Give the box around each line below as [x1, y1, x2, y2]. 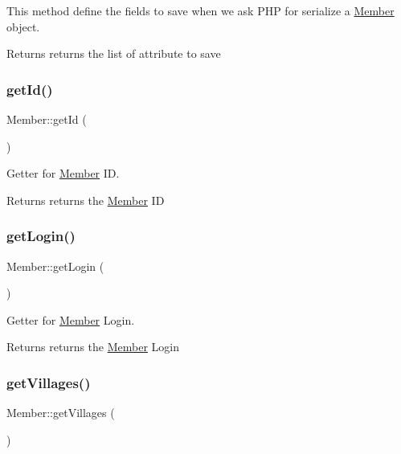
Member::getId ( [6, 111, 87, 127]
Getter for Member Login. [6, 311, 135, 328]
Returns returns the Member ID [6, 191, 165, 208]
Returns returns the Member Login [6, 338, 180, 355]
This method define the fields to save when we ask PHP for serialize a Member [6, 2, 395, 18]
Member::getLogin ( [6, 257, 104, 274]
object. [6, 18, 40, 35]
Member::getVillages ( [6, 404, 115, 421]
